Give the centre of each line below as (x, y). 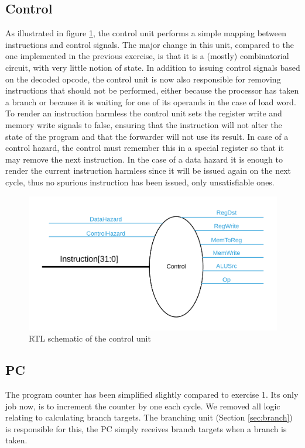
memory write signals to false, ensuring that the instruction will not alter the (144, 124)
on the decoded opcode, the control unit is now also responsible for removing (143, 79)
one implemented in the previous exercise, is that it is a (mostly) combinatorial (147, 56)
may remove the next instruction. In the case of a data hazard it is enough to (144, 159)
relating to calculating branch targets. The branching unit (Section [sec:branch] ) (149, 417)
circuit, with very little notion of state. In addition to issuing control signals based (153, 67)
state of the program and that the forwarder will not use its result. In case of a (147, 136)
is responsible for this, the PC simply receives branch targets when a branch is (146, 428)
